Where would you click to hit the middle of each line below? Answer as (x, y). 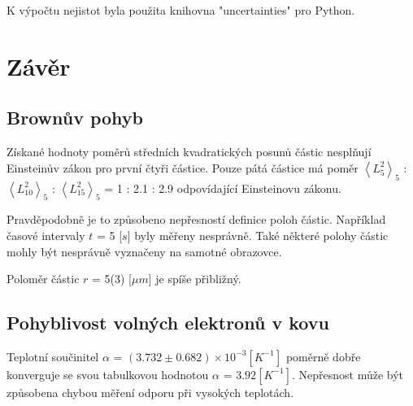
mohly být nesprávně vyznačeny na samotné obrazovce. (144, 251)
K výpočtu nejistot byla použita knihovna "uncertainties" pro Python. (181, 10)
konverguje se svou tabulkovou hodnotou (108, 374)
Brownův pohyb (75, 118)
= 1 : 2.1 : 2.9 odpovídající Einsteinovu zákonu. (223, 188)
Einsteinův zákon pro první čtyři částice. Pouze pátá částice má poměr (183, 167)
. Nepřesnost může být (348, 374)
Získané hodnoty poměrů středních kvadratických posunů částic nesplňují (189, 152)
